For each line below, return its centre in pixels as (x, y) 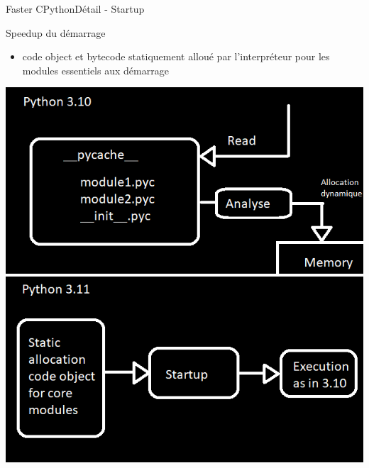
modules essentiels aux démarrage (95, 70)
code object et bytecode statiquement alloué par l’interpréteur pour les (176, 56)
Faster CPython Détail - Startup (75, 9)
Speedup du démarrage (56, 32)
